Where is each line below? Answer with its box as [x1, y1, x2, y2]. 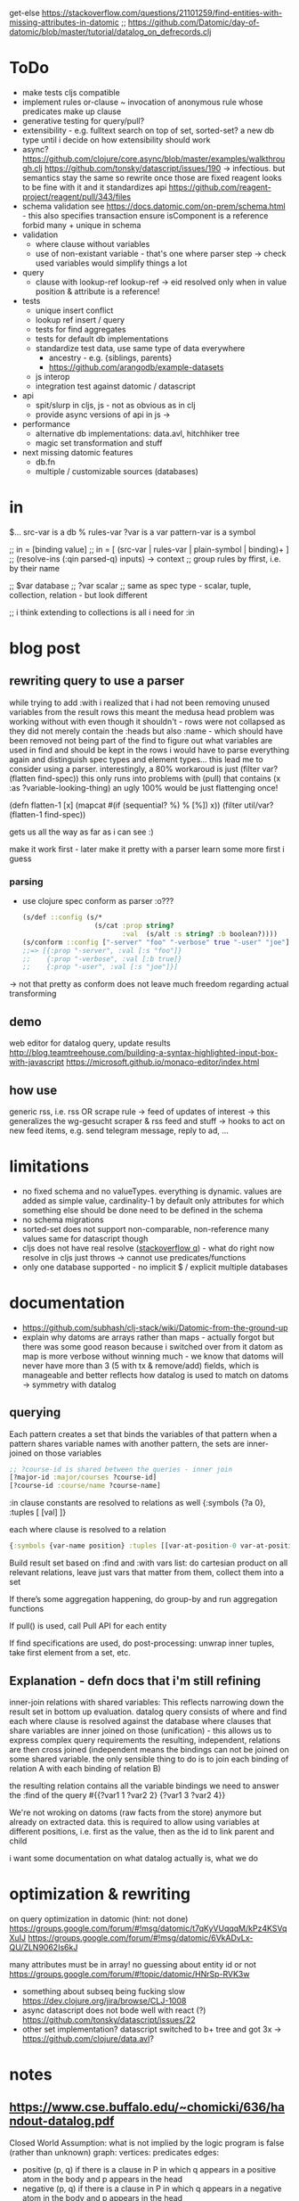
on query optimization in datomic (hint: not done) [9, 1913, 189, 1924]
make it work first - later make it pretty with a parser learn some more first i [9, 843, 285, 854]
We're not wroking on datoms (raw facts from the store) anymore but [9, 1807, 263, 1818]
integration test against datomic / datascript [35, 381, 196, 391]
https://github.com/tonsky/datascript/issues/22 [21, 2014, 196, 2024]
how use [9, 1082, 58, 1097]
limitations [9, 1156, 90, 1177]
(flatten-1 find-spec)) [9, 809, 86, 819]
